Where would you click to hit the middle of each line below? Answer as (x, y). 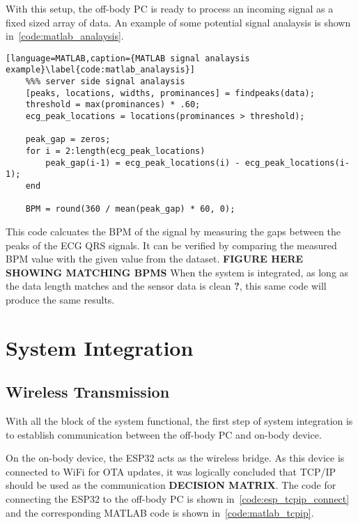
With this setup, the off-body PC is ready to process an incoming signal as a (170, 8)
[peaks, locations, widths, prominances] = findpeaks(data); (170, 93)
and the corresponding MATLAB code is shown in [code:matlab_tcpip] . (160, 512)
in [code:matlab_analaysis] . (65, 36)
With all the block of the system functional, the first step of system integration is (179, 421)
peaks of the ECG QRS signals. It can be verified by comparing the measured (171, 245)
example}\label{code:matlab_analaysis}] (101, 70)
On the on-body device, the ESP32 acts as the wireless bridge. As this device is (175, 458)
